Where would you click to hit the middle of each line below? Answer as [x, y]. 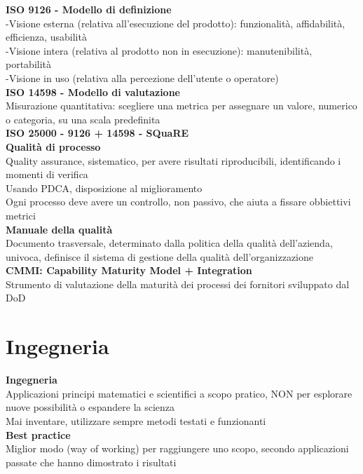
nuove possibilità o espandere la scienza [90, 407]
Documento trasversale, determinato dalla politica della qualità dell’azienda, [169, 243]
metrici [21, 215]
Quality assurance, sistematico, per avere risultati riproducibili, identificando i [173, 160]
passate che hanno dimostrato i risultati [91, 462]
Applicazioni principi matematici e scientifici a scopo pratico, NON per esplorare [179, 393]
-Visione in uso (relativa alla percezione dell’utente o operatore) [142, 77]
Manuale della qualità [59, 229]
